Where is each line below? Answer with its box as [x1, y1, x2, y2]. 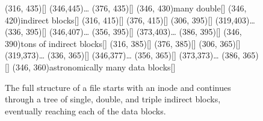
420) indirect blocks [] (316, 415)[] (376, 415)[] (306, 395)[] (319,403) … [5, 13, 255, 26]
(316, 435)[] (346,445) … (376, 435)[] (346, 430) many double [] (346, [5, 2, 247, 14]
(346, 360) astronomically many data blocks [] [12, 60, 176, 73]
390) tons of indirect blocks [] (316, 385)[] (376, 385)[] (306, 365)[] [5, 37, 241, 49]
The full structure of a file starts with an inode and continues [5, 81, 231, 93]
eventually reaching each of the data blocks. [5, 104, 166, 117]
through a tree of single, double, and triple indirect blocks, [5, 93, 221, 105]
